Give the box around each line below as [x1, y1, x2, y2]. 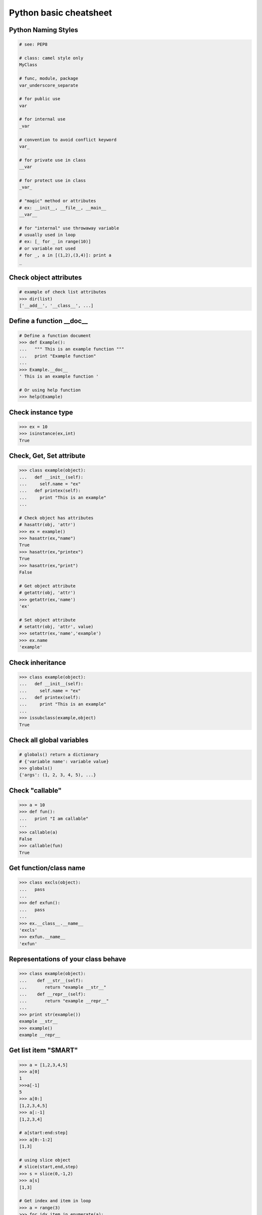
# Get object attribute [19, 583, 76, 589]
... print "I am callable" [19, 816, 89, 821]
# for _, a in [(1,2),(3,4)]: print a [19, 253, 112, 258]
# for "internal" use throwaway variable [19, 225, 119, 231]
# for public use [19, 96, 61, 102]
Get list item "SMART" [9, 1046, 78, 1055]
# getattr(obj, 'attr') [19, 590, 76, 595]
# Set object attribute [19, 617, 76, 623]
